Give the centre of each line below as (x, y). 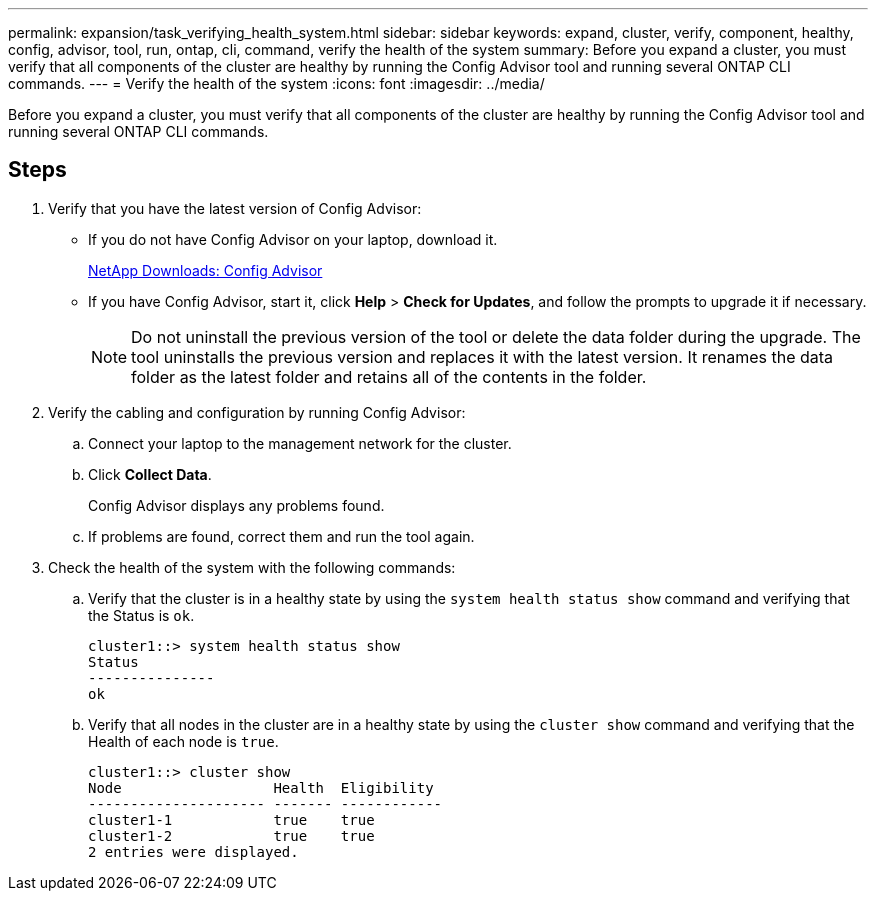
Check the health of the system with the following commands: (252, 567)
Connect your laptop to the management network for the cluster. (300, 443)
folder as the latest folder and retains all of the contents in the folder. (389, 376)
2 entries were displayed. (193, 851)
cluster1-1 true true (231, 819)
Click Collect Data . (150, 474)
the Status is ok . (141, 615)
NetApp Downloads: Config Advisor (205, 270)
